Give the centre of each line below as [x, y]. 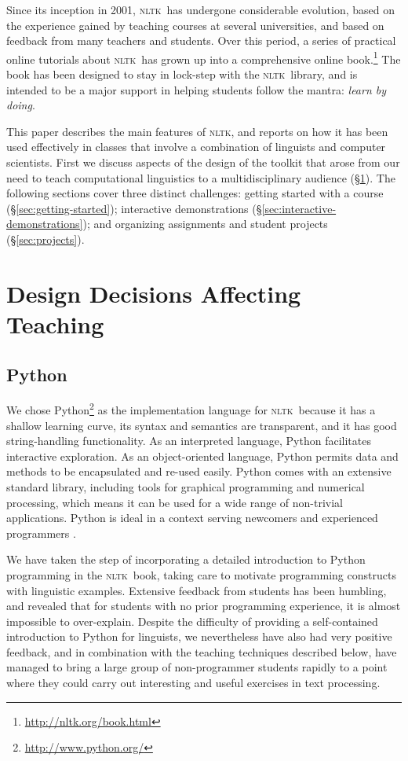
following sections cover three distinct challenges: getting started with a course [195, 193]
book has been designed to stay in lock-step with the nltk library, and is [182, 74]
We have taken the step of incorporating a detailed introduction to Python [186, 559]
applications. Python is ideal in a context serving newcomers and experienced [192, 518]
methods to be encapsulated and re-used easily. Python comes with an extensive [199, 471]
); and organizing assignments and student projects [205, 224]
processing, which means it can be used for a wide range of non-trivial [175, 502]
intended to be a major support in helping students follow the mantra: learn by [197, 89]
